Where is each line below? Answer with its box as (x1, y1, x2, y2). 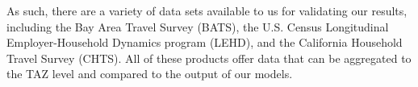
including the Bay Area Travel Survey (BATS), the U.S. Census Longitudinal (6, 18, 389, 35)
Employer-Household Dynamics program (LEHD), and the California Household (6, 34, 403, 51)
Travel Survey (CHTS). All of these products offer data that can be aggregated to (6, 49, 412, 66)
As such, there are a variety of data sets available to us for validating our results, (6, 2, 408, 19)
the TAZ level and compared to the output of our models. (6, 65, 293, 82)
